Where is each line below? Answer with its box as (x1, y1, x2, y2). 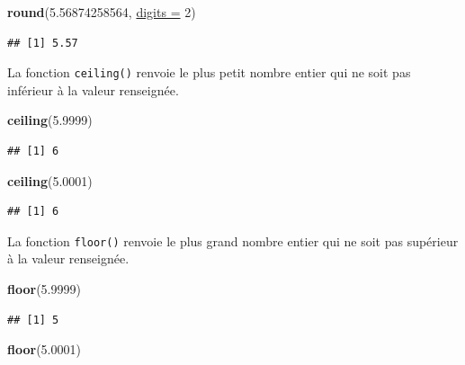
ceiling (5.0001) (7, 171, 93, 190)
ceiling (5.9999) (7, 111, 93, 129)
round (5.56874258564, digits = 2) (7, 3, 196, 21)
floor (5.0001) (7, 340, 81, 359)
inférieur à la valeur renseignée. (7, 80, 179, 99)
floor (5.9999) (7, 280, 81, 298)
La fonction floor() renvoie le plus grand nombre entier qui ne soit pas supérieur (7, 231, 459, 250)
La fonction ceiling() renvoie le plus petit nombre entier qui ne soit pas (7, 63, 411, 82)
